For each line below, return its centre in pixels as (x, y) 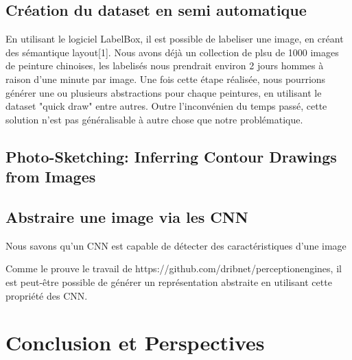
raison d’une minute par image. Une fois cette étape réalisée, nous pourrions (166, 79)
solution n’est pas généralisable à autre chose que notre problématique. (154, 119)
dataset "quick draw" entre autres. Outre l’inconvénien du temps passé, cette (166, 106)
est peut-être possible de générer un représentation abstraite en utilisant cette (169, 281)
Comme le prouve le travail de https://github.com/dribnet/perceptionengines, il (174, 268)
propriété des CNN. (47, 295)
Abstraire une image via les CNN (127, 216)
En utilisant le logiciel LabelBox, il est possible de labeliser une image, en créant (175, 39)
